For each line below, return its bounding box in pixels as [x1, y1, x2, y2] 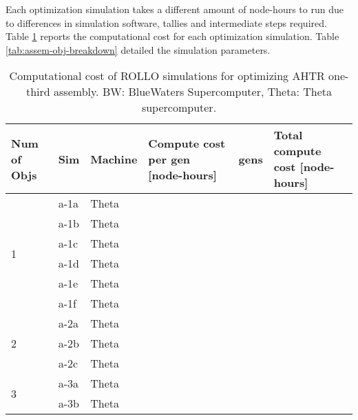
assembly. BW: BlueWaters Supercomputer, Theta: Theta [54, 83, 333, 100]
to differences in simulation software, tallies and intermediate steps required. [6, 15, 327, 30]
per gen [148, 150, 191, 167]
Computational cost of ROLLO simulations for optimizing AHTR [9, 68, 325, 84]
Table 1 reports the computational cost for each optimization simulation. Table [6, 29, 339, 43]
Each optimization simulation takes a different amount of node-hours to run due [6, 2, 344, 16]
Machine [90, 150, 138, 167]
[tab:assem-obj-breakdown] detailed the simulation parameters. [6, 42, 271, 57]
